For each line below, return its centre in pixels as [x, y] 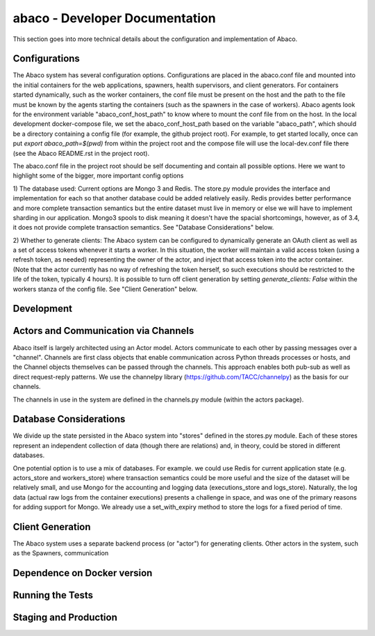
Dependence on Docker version [83, 573]
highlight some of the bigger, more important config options [98, 176]
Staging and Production [65, 618]
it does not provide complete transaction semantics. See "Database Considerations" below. [143, 228]
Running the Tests [53, 595]
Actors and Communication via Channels [103, 331]
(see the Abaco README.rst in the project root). [81, 153]
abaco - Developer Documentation [114, 18]
